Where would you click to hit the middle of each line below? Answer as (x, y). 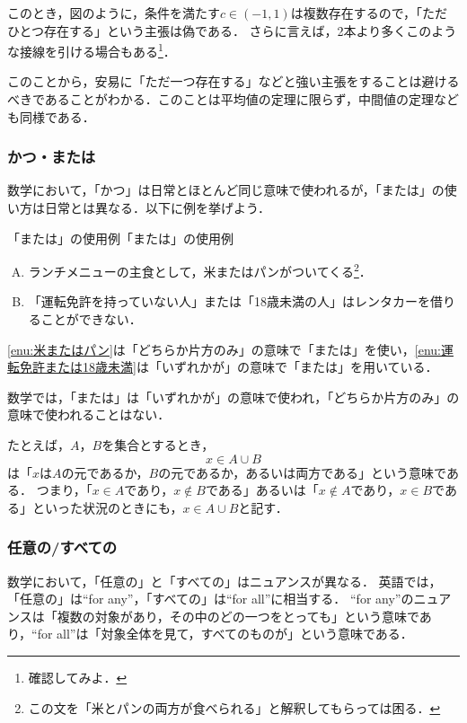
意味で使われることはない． (89, 414)
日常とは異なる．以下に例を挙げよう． (157, 208)
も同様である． (51, 116)
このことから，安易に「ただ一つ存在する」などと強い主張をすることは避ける (233, 81)
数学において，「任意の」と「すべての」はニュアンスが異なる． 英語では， (225, 581)
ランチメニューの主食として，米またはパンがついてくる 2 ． (200, 270)
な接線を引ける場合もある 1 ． (92, 50)
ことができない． (91, 319)
